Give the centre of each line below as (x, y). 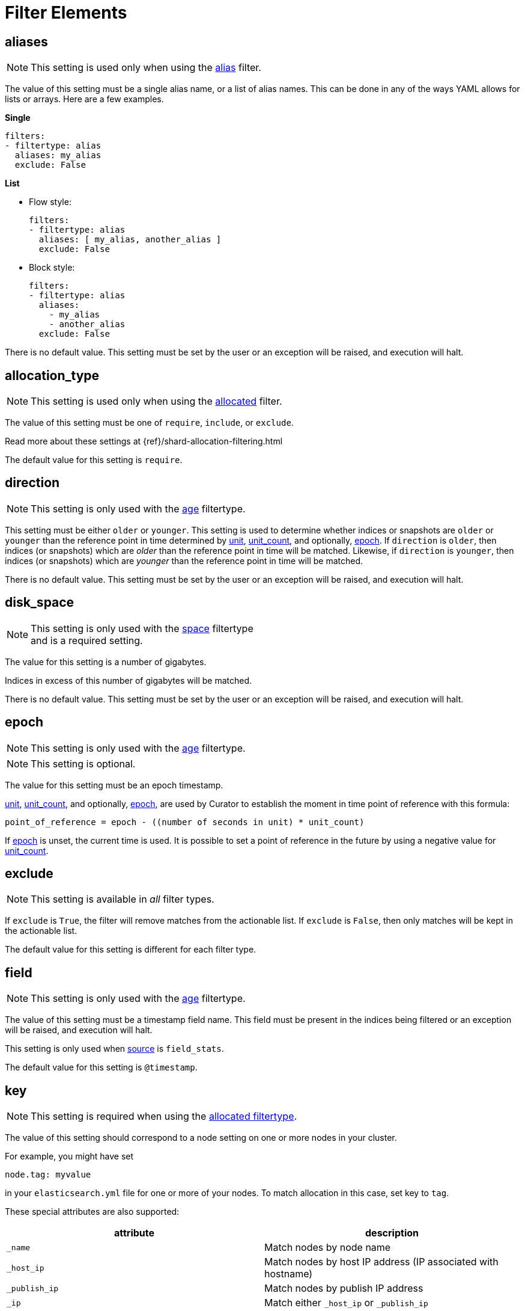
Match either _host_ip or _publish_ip (346, 1303)
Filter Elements (66, 13)
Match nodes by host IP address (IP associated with (381, 1262)
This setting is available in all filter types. (123, 899)
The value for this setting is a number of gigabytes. (106, 662)
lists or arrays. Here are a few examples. (84, 99)
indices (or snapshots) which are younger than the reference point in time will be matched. (184, 560)
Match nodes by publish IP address (344, 1288)
